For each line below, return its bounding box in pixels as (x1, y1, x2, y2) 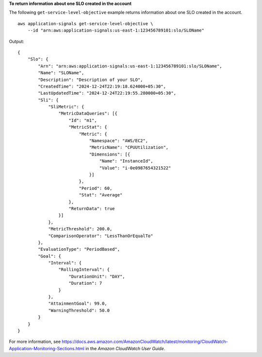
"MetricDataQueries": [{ (58, 111, 117, 116)
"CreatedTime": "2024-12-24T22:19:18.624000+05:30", (38, 83, 166, 89)
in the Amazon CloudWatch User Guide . (85, 345, 165, 351)
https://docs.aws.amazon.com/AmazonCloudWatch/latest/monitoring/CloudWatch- (61, 339, 228, 344)
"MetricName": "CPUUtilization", (89, 145, 169, 150)
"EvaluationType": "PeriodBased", (38, 246, 120, 252)
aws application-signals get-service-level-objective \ (17, 21, 153, 26)
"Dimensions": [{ (89, 151, 131, 157)
